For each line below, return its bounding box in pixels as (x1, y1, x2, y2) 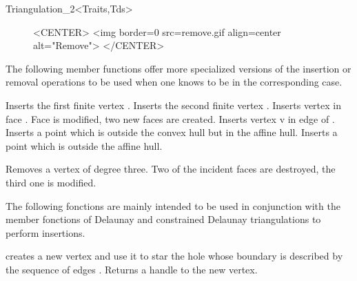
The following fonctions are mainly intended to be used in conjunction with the (6, 198, 340, 213)
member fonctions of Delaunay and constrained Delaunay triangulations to (6, 212, 321, 226)
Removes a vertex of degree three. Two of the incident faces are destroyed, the (6, 162, 336, 176)
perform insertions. (6, 225, 85, 240)
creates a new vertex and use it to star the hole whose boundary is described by (6, 249, 343, 263)
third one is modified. (6, 175, 96, 189)
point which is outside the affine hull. (6, 138, 163, 153)
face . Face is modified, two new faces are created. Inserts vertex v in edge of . (6, 111, 335, 126)
